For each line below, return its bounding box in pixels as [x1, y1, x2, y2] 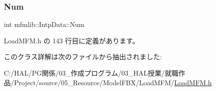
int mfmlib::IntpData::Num [4, 19, 84, 29]
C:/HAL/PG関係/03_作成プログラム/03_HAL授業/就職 [4, 68, 179, 78]
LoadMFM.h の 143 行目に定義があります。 [4, 35, 139, 45]
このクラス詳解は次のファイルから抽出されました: [4, 52, 162, 62]
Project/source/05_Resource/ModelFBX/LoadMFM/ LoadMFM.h [14, 77, 212, 87]
